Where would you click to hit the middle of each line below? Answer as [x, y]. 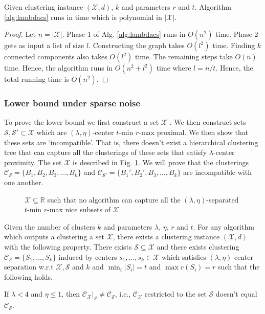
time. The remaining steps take [184, 57]
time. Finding [234, 45]
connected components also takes [56, 57]
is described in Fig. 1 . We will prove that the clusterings [161, 162]
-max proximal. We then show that [194, 132]
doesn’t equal [236, 294]
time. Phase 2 [237, 34]
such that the [239, 267]
